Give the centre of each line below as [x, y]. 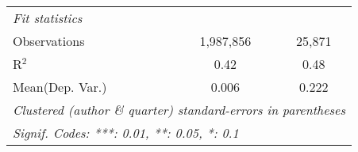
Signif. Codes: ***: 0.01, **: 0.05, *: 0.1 [126, 133]
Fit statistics [48, 18]
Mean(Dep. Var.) [60, 87]
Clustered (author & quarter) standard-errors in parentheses [179, 110]
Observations [49, 41]
